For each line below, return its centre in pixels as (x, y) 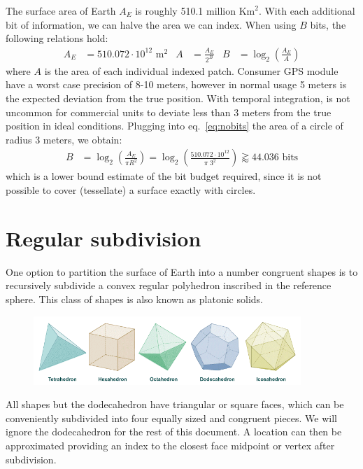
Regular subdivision (104, 238)
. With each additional (307, 10)
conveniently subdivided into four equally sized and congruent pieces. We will (172, 418)
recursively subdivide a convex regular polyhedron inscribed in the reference (169, 285)
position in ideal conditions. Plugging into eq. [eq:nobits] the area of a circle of (175, 126)
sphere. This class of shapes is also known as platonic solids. (134, 299)
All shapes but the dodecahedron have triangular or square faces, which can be (175, 404)
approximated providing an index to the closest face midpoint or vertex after (170, 445)
